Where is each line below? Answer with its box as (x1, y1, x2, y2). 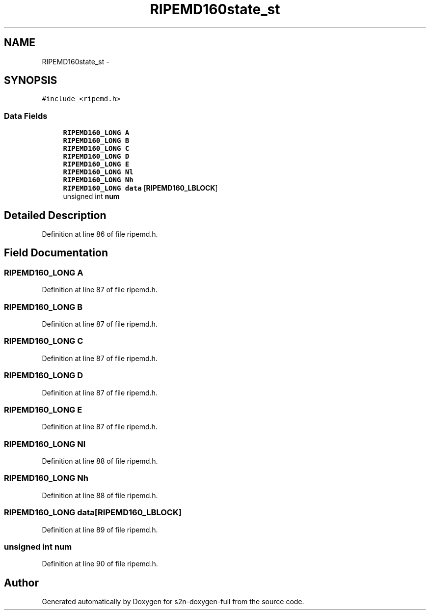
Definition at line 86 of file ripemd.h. (42, 230, 158, 239)
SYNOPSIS (4, 74, 57, 87)
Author (4, 576, 39, 589)
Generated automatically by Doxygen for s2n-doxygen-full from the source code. (42, 597, 304, 606)
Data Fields (4, 111, 48, 121)
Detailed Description (4, 209, 107, 222)
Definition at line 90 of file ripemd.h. (42, 559, 158, 568)
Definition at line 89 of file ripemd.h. (42, 525, 158, 534)
